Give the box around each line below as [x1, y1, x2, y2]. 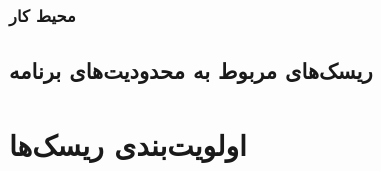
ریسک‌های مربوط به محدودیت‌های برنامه [9, 55, 373, 86]
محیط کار [9, 2, 76, 27]
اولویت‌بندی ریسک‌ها [9, 123, 247, 164]
